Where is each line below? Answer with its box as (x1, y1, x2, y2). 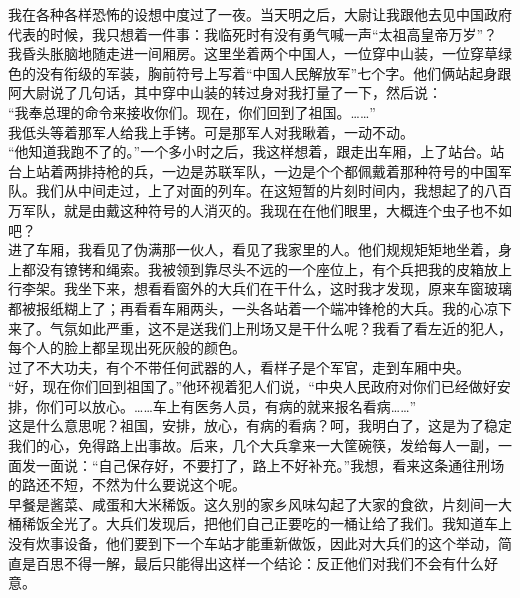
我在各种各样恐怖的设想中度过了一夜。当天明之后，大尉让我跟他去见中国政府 (8, 4, 512, 24)
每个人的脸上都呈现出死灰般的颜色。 (8, 337, 246, 358)
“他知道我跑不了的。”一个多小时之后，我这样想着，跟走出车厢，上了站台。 (8, 141, 491, 162)
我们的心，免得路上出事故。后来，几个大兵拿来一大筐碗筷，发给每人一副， (8, 435, 498, 456)
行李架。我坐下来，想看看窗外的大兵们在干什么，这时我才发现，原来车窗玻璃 (8, 278, 512, 299)
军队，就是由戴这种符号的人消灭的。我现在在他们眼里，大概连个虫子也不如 (21, 199, 512, 220)
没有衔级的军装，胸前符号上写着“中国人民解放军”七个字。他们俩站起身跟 (35, 62, 512, 83)
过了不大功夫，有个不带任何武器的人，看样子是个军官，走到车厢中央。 (8, 356, 470, 377)
